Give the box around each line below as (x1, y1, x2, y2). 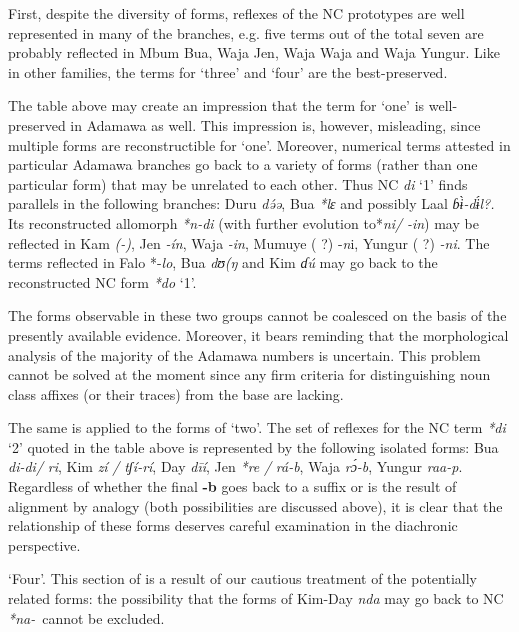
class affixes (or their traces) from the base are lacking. (8, 383, 344, 404)
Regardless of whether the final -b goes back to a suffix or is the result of (8, 476, 457, 497)
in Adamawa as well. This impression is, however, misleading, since (70, 114, 481, 135)
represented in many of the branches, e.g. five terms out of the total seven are (8, 22, 484, 43)
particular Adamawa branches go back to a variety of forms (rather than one (8, 154, 478, 175)
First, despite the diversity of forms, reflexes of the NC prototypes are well (8, 3, 465, 23)
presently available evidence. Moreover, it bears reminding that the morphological (8, 324, 509, 345)
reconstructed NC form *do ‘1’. (8, 271, 197, 292)
